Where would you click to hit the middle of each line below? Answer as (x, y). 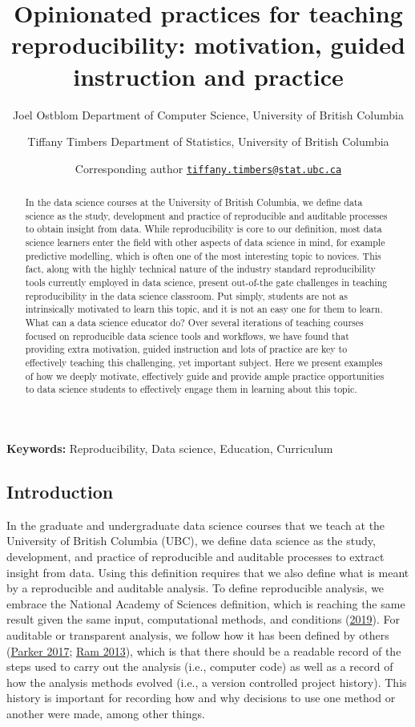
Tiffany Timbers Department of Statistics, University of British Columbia (208, 141)
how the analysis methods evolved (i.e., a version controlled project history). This (207, 682)
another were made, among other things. (106, 713)
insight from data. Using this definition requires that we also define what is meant (208, 572)
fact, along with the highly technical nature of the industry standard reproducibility (200, 269)
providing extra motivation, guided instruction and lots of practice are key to (186, 349)
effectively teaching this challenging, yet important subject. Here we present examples (204, 363)
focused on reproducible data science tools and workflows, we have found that (187, 335)
